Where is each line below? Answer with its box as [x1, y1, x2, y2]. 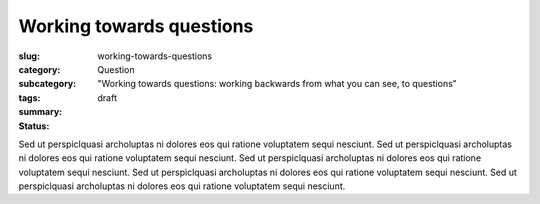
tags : [18, 91, 41, 104]
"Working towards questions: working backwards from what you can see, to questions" [97, 78, 457, 90]
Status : [18, 120, 50, 132]
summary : [18, 106, 63, 118]
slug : [18, 50, 40, 62]
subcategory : [18, 78, 77, 90]
